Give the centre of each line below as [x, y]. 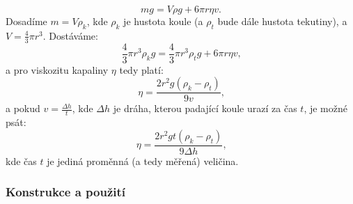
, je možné [325, 108]
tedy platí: [141, 69]
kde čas [21, 160]
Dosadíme [26, 21]
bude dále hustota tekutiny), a [282, 21]
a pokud [23, 108]
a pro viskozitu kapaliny [57, 69]
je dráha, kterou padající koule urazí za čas [205, 108]
